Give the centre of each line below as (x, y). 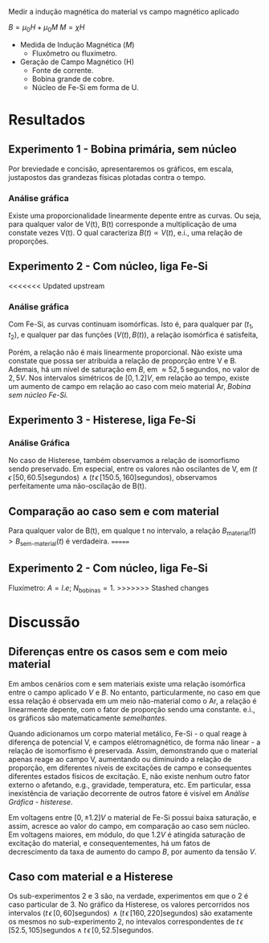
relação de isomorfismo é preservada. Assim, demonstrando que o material (133, 750)
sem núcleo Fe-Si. (38, 395)
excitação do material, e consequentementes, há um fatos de (110, 843)
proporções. (29, 241)
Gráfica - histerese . (41, 802)
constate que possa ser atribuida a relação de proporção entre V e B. (122, 360)
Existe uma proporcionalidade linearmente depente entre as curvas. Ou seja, (135, 215)
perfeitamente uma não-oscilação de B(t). (77, 486)
